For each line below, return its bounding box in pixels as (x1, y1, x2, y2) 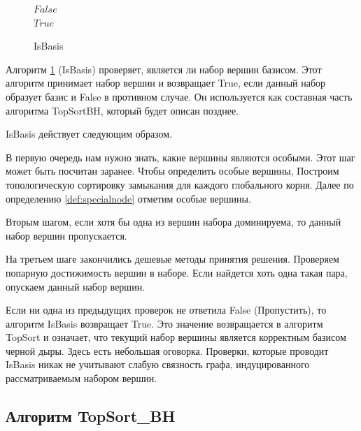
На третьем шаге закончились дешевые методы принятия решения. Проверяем (6, 251, 339, 266)
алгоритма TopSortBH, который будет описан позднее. (6, 103, 239, 117)
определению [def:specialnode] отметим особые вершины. (6, 191, 251, 205)
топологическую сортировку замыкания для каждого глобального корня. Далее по (6, 177, 354, 191)
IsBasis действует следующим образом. (6, 126, 173, 141)
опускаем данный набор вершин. (6, 279, 146, 293)
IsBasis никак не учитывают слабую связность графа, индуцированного (6, 357, 310, 372)
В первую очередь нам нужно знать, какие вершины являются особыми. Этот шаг (6, 149, 355, 164)
